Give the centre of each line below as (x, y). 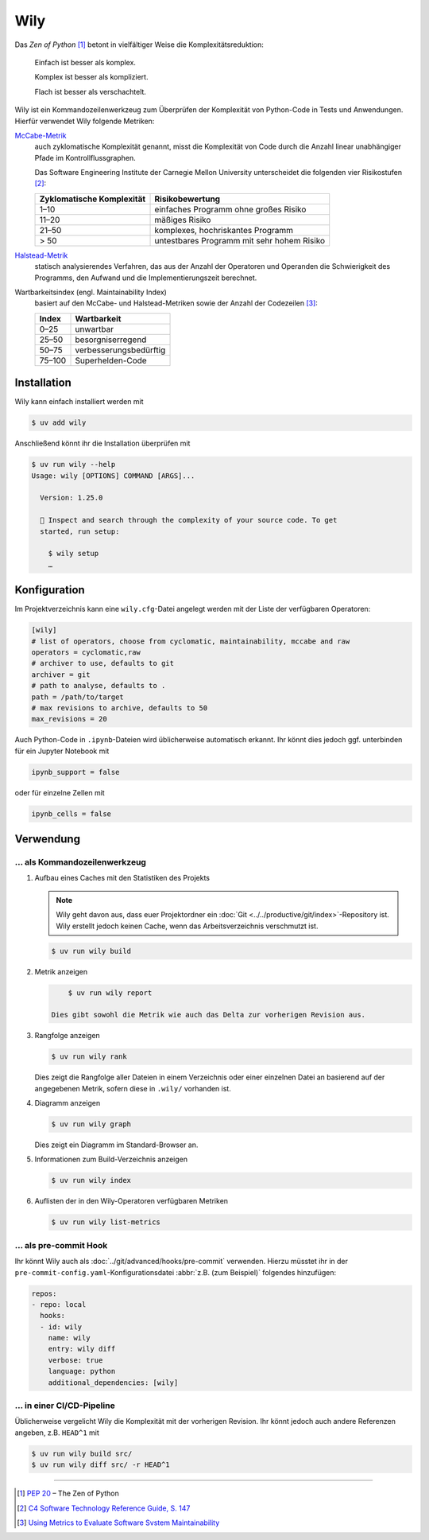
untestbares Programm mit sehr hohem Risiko (240, 240)
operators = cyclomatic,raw (86, 653)
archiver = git (61, 675)
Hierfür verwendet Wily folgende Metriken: (85, 121)
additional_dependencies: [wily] (113, 1382)
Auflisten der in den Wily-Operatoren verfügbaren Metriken (131, 1201)
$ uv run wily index (91, 1180)
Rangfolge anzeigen (68, 1036)
